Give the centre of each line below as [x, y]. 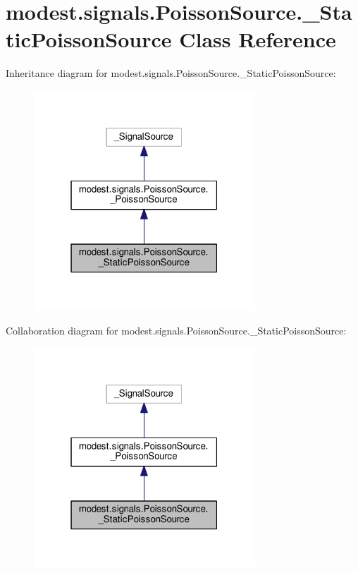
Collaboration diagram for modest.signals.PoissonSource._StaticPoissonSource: [176, 330]
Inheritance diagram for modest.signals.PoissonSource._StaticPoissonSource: [171, 73]
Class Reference [258, 39]
